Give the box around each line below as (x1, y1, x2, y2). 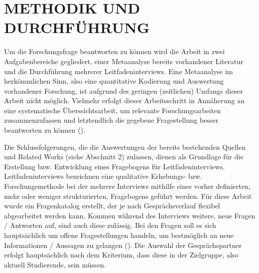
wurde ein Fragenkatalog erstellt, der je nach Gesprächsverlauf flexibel (4, 200, 220, 211)
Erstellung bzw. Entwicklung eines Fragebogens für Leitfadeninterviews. (4, 161, 225, 171)
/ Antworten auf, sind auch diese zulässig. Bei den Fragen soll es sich (4, 220, 216, 230)
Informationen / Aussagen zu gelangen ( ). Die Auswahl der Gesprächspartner (4, 239, 242, 250)
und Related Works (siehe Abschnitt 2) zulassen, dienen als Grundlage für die (4, 151, 243, 162)
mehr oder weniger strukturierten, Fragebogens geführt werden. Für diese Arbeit (4, 190, 252, 201)
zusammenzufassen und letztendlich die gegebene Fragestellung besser (4, 115, 218, 125)
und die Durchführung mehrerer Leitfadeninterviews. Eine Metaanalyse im (4, 66, 233, 76)
